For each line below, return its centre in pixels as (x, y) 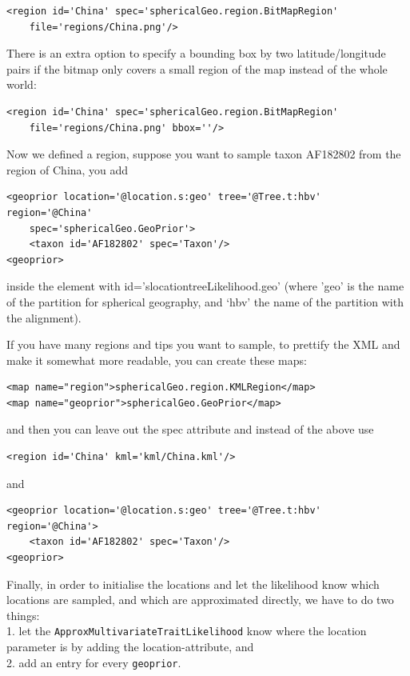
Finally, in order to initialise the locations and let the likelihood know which (193, 584)
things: (23, 615)
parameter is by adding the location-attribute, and (130, 647)
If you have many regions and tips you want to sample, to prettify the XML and (203, 344)
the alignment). (44, 317)
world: (22, 84)
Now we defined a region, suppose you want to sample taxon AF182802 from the (204, 154)
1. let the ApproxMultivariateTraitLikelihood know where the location (187, 631)
